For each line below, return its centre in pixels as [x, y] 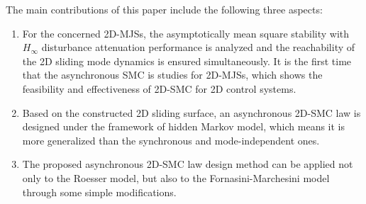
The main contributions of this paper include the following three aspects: [164, 9]
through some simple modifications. [99, 192]
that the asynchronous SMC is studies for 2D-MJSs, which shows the [172, 75]
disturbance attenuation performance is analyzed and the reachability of [198, 47]
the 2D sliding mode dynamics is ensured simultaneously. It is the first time [187, 61]
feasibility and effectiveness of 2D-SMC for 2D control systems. [159, 88]
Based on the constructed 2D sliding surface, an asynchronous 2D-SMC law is [192, 112]
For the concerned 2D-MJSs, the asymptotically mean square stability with [186, 33]
